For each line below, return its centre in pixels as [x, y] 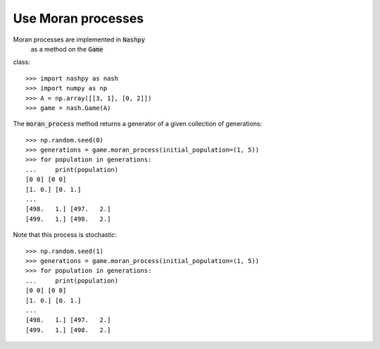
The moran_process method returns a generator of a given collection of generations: [138, 124]
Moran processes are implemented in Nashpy [79, 39]
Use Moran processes [78, 18]
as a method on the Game [67, 49]
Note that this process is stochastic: [65, 235]
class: [22, 62]
